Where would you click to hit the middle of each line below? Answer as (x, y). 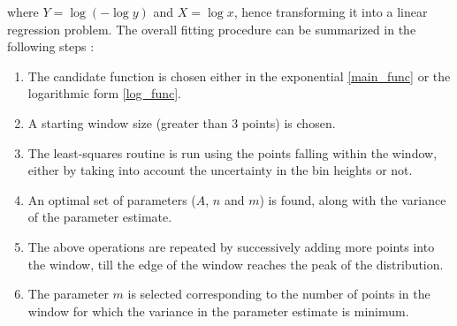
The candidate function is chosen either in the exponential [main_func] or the (239, 76)
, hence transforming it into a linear (331, 11)
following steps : (51, 46)
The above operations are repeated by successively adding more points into (231, 246)
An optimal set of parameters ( (112, 199)
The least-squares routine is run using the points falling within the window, (232, 152)
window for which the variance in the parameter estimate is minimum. (218, 311)
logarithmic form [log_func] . (104, 93)
